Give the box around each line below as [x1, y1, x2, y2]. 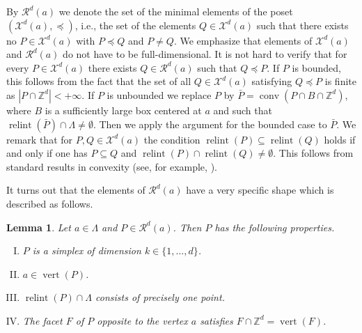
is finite [324, 74, 356, 88]
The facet [22, 313, 63, 327]
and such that [213, 102, 272, 117]
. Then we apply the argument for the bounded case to [93, 116, 327, 131]
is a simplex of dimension [32, 243, 141, 258]
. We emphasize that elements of [173, 33, 313, 47]
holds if [324, 132, 356, 146]
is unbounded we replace [107, 87, 212, 102]
